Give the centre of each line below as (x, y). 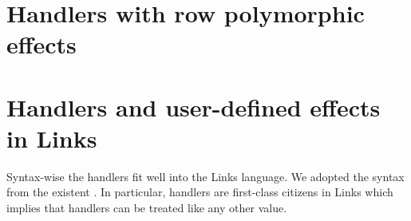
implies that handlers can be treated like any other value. (147, 208)
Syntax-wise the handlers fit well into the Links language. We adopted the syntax (205, 176)
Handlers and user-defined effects (194, 107)
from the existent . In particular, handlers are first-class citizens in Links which (200, 192)
